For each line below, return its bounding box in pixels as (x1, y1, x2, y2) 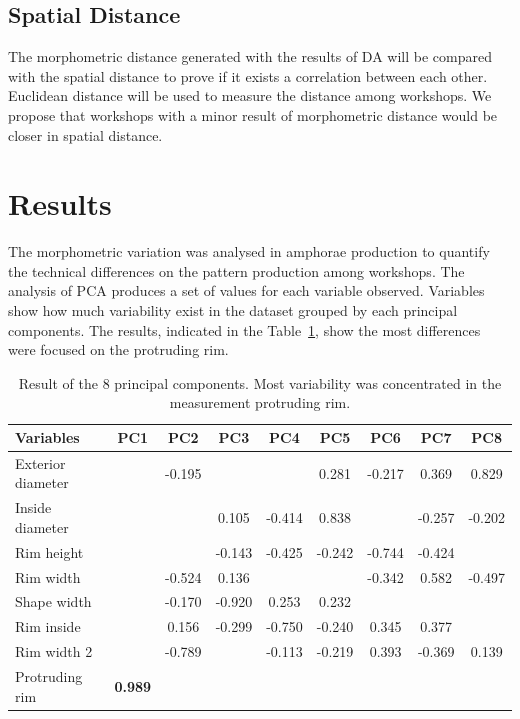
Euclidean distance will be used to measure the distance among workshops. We (8, 85, 492, 106)
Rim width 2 (15, 641, 93, 662)
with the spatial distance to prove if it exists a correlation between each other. (8, 65, 488, 86)
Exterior (15, 452, 66, 473)
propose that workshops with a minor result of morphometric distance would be (8, 104, 498, 125)
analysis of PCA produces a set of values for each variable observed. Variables (8, 280, 485, 301)
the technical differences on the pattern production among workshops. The (8, 260, 465, 281)
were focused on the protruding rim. (8, 339, 229, 360)
